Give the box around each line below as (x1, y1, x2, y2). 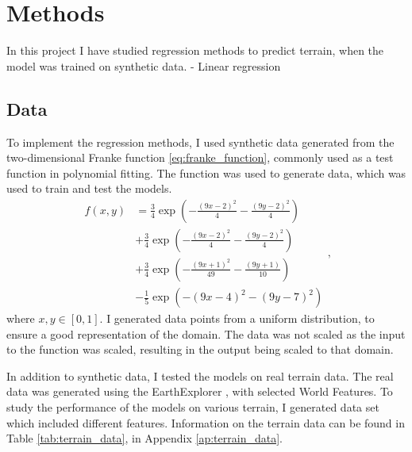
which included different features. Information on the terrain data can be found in (6, 414, 405, 431)
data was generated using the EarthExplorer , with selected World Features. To (6, 383, 393, 400)
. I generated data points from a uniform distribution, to (99, 310, 375, 327)
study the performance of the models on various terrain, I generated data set (6, 398, 379, 415)
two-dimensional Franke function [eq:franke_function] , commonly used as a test (6, 149, 394, 166)
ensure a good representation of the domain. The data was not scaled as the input (6, 325, 406, 342)
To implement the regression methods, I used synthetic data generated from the (6, 133, 395, 150)
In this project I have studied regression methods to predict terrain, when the (6, 42, 384, 59)
